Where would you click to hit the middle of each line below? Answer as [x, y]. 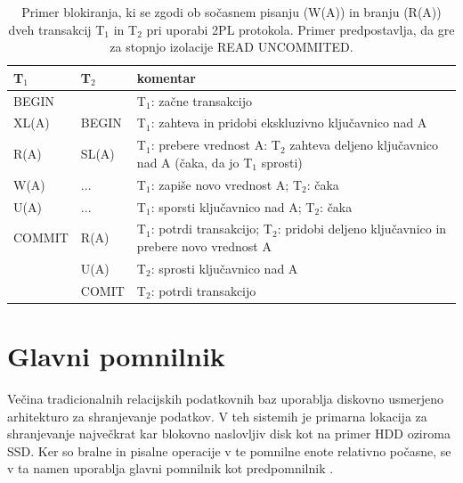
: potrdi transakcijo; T [211, 229]
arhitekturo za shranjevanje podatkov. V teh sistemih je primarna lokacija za [217, 416]
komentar [166, 77]
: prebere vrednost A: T [215, 145]
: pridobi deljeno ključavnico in [362, 229]
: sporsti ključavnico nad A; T [233, 206]
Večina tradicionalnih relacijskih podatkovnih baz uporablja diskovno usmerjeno [226, 398]
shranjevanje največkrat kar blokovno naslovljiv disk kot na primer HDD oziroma [229, 434]
